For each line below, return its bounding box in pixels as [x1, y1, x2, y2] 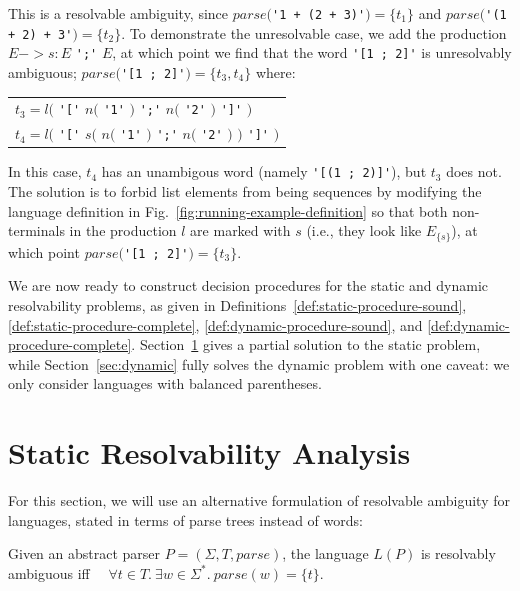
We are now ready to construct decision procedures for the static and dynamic [8, 275, 489, 296]
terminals [8, 220, 65, 241]
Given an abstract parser [8, 543, 161, 564]
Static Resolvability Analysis [8, 432, 411, 473]
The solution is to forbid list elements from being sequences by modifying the [8, 181, 482, 202]
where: [255, 61, 296, 82]
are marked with [190, 220, 291, 241]
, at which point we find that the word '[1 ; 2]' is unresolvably [112, 42, 512, 63]
